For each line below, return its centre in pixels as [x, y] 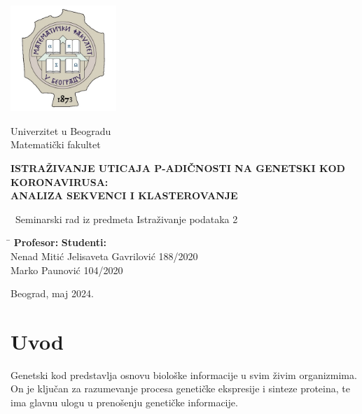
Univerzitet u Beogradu [61, 130]
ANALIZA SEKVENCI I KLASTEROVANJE [124, 195]
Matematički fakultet [56, 144]
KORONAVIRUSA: [60, 181]
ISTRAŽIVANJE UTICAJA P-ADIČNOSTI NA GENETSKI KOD [178, 167]
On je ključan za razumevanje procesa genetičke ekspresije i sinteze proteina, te [180, 388]
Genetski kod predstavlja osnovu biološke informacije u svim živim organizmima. [184, 374]
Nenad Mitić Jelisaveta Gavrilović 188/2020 [104, 256]
